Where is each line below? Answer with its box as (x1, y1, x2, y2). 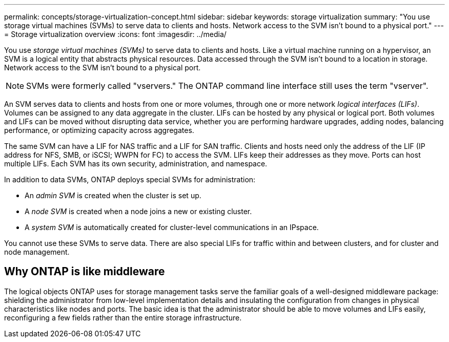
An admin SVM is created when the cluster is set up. (25, 191, 201, 200)
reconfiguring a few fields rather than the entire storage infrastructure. (4, 313, 242, 322)
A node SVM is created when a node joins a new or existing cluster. (25, 207, 252, 216)
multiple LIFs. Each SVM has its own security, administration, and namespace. (4, 159, 268, 168)
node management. (4, 248, 70, 256)
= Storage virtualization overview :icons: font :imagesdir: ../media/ (4, 30, 227, 39)
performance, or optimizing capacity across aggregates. (4, 126, 194, 135)
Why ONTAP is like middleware (4, 265, 165, 278)
